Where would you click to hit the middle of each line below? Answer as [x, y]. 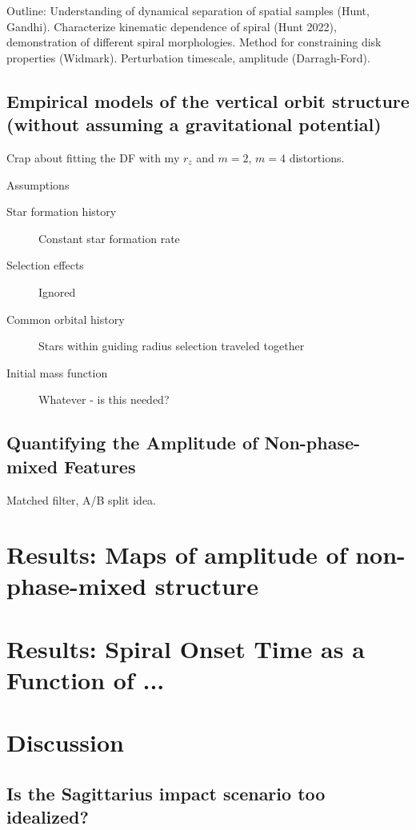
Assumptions [38, 184]
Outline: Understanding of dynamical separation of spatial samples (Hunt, [188, 10]
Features [100, 466]
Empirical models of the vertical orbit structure [208, 100]
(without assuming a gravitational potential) [194, 124]
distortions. [317, 157]
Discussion [65, 742]
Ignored [57, 291]
